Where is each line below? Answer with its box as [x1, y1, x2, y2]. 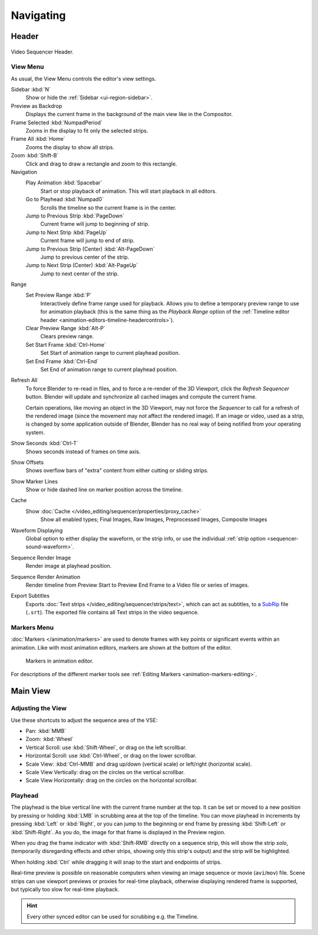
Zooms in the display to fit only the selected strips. [25, 127, 148, 134]
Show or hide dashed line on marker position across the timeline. [25, 486, 183, 493]
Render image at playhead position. [25, 562, 112, 569]
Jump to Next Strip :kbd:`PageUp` [25, 229, 108, 236]
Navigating [11, 9, 66, 22]
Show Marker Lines [11, 478, 58, 485]
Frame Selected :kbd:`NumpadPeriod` [11, 118, 103, 126]
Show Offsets [11, 459, 44, 466]
